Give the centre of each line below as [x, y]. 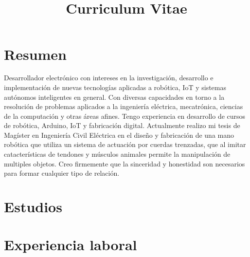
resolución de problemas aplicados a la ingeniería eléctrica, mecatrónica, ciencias [124, 106]
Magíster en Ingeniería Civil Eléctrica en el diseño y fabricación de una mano [119, 135]
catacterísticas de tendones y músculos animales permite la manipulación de [117, 154]
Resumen [35, 54]
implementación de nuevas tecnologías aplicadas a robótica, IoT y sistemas [115, 87]
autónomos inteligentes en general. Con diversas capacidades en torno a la [114, 97]
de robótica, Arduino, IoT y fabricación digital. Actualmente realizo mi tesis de [122, 125]
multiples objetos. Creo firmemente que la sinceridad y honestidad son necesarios [125, 163]
